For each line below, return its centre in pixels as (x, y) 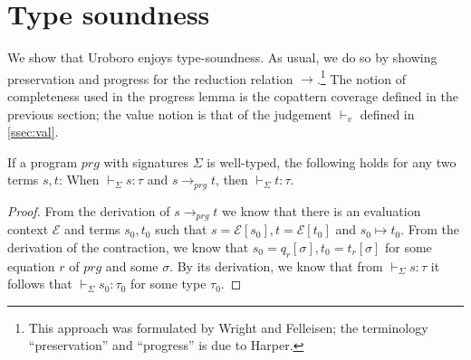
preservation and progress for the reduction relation (150, 78)
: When (79, 180)
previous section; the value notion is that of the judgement (170, 114)
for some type (168, 284)
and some (132, 265)
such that (181, 229)
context (28, 229)
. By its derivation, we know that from (276, 265)
